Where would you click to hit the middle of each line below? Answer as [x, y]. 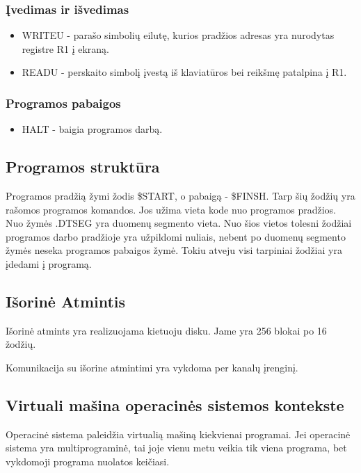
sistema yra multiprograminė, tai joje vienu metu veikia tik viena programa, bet [176, 448]
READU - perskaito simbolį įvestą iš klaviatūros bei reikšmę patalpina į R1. [184, 72]
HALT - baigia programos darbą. [92, 129]
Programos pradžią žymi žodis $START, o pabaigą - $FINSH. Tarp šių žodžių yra [180, 196]
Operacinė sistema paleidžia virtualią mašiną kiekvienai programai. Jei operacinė [178, 434]
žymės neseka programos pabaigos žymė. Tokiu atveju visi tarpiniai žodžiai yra [174, 250]
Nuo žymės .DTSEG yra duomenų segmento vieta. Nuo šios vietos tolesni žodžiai [179, 223]
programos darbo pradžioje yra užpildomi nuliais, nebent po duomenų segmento [176, 236]
